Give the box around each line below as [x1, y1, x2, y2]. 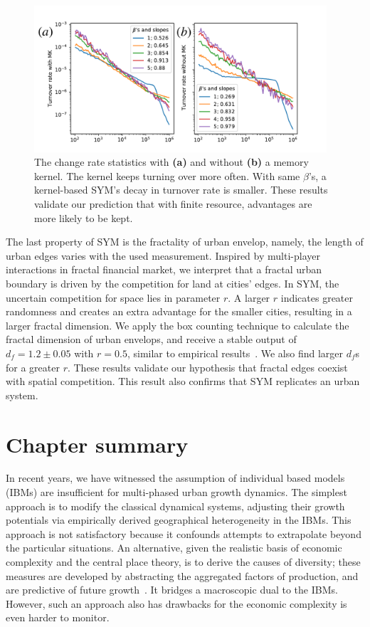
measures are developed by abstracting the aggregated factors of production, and [6, 568, 359, 583]
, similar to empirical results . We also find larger [127, 345, 343, 360]
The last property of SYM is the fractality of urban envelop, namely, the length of [6, 234, 364, 249]
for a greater [6, 359, 60, 374]
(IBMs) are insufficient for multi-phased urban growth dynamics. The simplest [6, 485, 347, 500]
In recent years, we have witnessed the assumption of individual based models [6, 470, 345, 485]
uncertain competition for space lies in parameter [6, 290, 221, 305]
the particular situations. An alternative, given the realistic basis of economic [6, 540, 342, 555]
